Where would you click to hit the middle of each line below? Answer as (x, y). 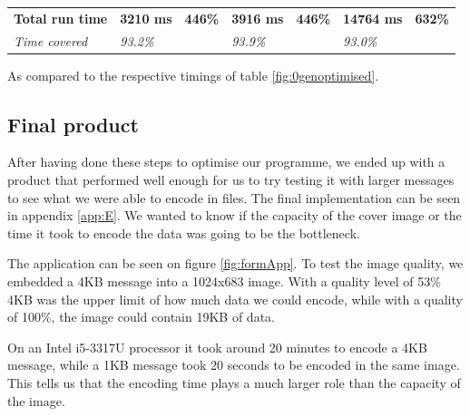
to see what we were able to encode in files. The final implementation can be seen (234, 197)
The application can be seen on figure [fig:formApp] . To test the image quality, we (235, 263)
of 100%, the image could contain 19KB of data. (141, 317)
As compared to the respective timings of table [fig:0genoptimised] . (193, 75)
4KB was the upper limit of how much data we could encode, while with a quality (235, 299)
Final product (73, 124)
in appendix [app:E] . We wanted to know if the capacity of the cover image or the (235, 215)
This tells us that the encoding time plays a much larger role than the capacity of (234, 383)
